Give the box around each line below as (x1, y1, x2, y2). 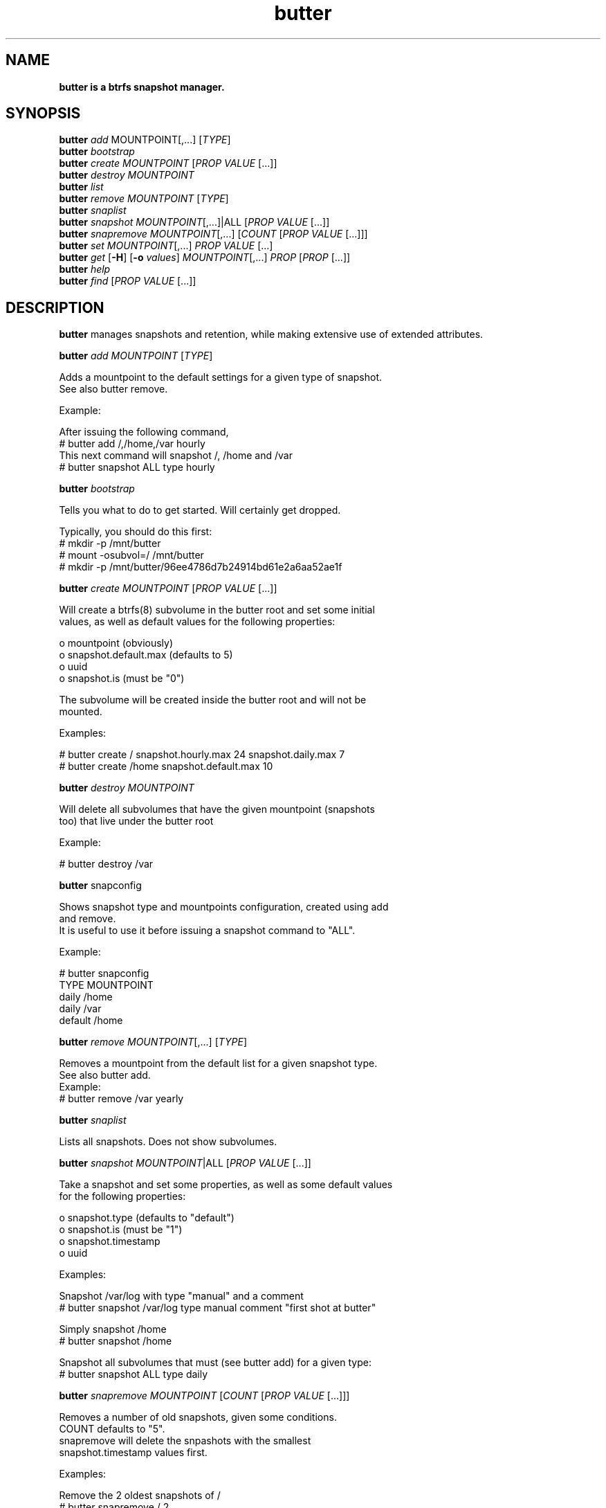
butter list (59, 181, 104, 193)
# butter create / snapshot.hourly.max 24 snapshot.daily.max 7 (59, 748, 345, 761)
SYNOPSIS (6, 105, 81, 123)
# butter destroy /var (59, 858, 154, 870)
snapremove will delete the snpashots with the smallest (59, 1435, 311, 1447)
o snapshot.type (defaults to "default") (59, 1212, 235, 1224)
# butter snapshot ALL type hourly (59, 461, 215, 474)
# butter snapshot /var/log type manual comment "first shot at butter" (59, 1302, 376, 1314)
